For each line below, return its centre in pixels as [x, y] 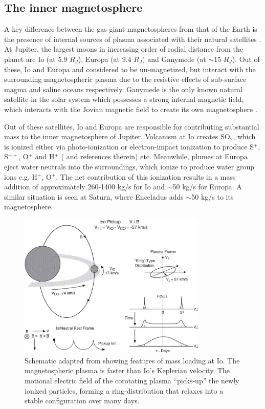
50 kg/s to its [213, 196]
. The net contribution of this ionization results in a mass [146, 176]
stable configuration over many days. [82, 401]
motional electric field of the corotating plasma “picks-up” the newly [132, 381]
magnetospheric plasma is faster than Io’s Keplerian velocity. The [127, 370]
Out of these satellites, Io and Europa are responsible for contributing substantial [132, 126]
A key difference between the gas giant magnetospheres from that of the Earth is [131, 29]
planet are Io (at [30, 59]
